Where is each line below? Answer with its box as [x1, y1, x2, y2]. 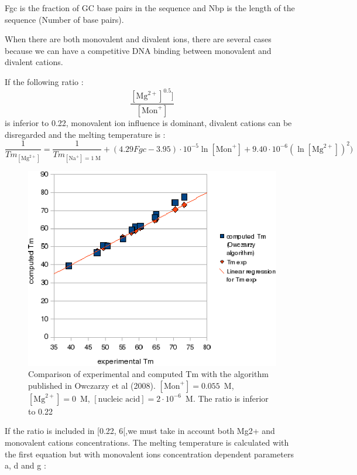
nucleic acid [98, 395, 140, 403]
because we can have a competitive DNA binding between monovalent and [5, 44, 272, 56]
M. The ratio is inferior [186, 392, 269, 404]
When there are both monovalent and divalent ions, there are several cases [5, 33, 272, 45]
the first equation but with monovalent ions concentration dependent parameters [5, 447, 294, 460]
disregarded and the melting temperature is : [5, 128, 166, 140]
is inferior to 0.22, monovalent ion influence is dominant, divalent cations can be [5, 116, 292, 128]
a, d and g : [5, 459, 46, 471]
